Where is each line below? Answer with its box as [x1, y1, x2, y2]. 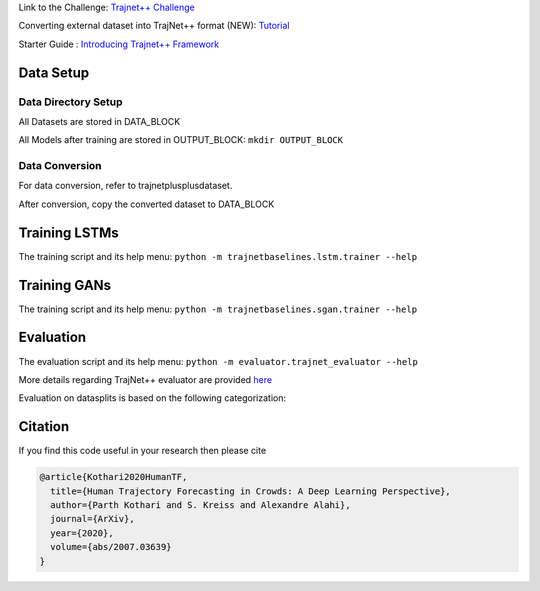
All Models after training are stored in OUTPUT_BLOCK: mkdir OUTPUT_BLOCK [18, 134, 344, 146]
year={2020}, [50, 527, 114, 539]
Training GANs [18, 276, 112, 294]
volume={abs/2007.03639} [50, 541, 172, 553]
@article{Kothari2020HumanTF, [39, 471, 188, 483]
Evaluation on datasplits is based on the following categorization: [18, 392, 287, 404]
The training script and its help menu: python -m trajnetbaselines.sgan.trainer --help [18, 303, 418, 315]
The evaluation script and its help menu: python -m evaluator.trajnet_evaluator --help [18, 355, 419, 367]
